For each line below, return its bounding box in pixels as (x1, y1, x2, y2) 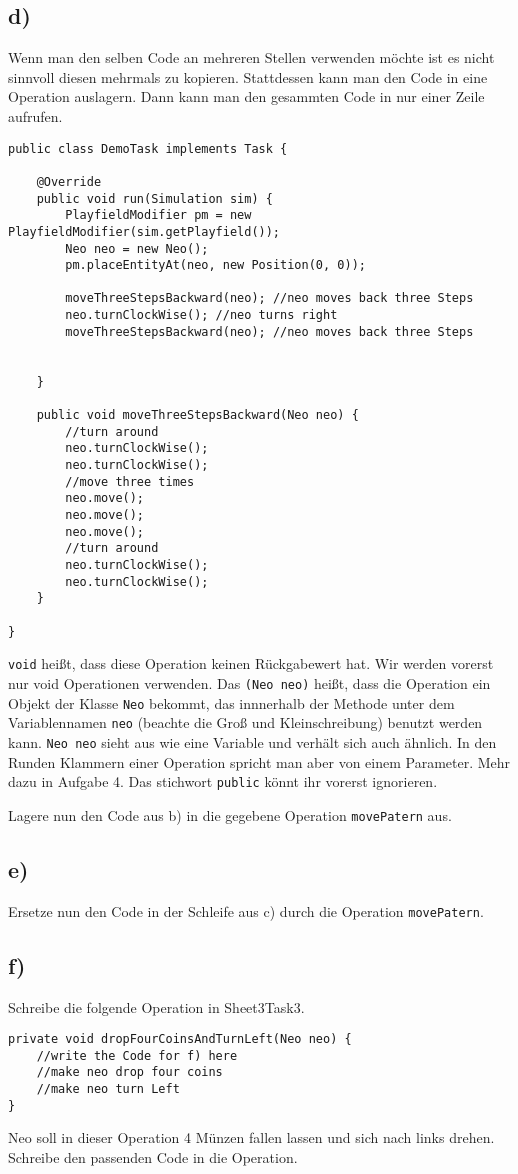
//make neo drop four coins (36, 1065, 223, 1080)
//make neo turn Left (36, 1082, 180, 1097)
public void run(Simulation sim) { (36, 191, 273, 206)
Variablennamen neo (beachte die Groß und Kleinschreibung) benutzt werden (8, 712, 483, 733)
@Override (36, 174, 102, 189)
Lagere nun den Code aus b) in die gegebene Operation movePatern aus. (8, 804, 452, 825)
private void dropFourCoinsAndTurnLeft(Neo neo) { (8, 1032, 352, 1047)
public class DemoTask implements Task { (8, 141, 288, 156)
